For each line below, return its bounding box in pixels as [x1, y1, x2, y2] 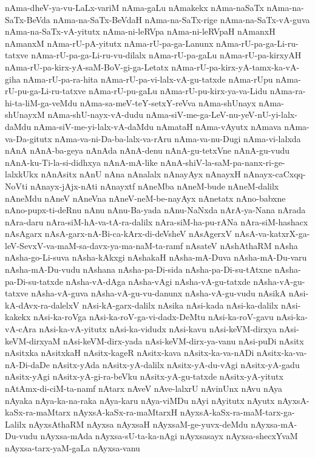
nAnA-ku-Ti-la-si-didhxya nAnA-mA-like [5, 156, 158, 168]
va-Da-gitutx [5, 132, 52, 145]
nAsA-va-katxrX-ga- [234, 227, 310, 240]
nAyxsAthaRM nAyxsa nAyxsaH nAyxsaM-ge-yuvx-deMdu [29, 417, 248, 430]
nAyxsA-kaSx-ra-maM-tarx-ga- [180, 406, 295, 419]
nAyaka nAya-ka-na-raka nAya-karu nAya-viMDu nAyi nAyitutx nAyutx [5, 394, 275, 406]
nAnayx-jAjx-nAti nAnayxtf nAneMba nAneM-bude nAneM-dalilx [30, 179, 279, 192]
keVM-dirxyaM [5, 334, 61, 347]
